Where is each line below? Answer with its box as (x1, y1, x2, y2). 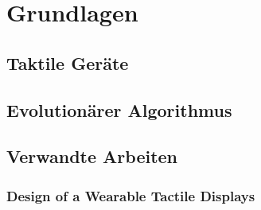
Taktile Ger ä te (6, 50, 129, 75)
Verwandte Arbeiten (6, 144, 178, 169)
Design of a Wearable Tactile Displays (6, 185, 255, 205)
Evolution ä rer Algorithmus (6, 97, 232, 122)
